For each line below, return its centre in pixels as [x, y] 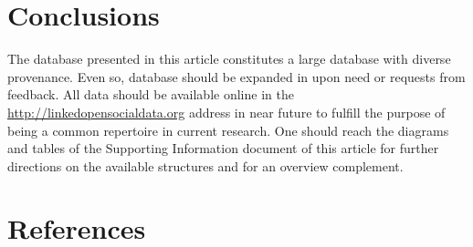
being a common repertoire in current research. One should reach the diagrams [228, 130]
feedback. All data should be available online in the [151, 94]
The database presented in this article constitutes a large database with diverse [229, 59]
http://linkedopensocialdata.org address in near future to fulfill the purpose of [226, 112]
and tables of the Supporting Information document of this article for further [223, 148]
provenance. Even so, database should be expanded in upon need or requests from [236, 76]
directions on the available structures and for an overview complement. [205, 165]
